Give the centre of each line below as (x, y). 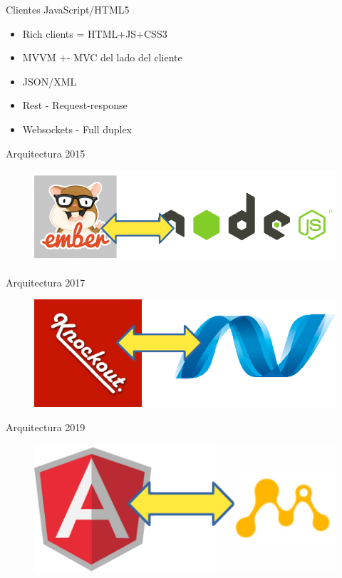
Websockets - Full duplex (77, 129)
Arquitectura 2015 (46, 153)
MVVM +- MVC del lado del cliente (102, 57)
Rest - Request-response (75, 105)
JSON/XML (50, 81)
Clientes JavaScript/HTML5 (68, 9)
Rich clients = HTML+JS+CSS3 (95, 33)
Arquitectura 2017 (46, 282)
